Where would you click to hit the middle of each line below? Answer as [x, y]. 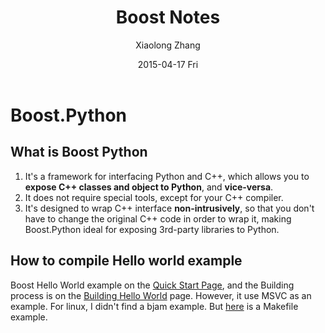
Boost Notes [168, 17]
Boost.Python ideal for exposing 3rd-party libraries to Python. [152, 229]
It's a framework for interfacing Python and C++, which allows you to [167, 176]
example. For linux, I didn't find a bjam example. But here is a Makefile [154, 306]
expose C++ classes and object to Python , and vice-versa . [149, 187]
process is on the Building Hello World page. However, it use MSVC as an [161, 295]
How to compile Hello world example [126, 261]
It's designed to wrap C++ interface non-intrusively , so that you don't [169, 208]
